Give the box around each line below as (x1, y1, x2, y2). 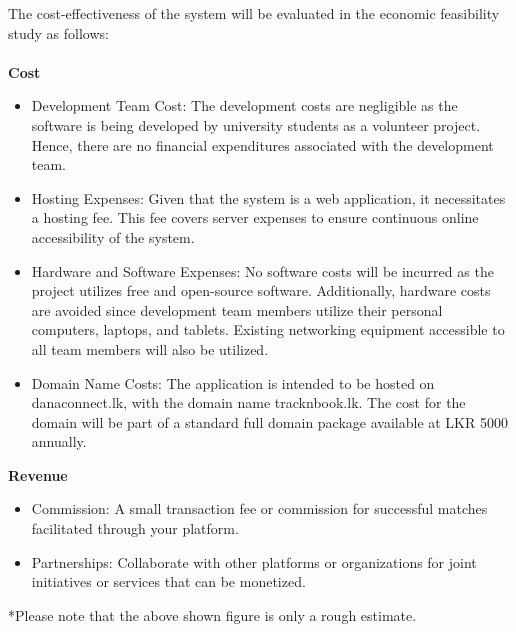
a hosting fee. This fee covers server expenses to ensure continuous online (31, 207, 479, 228)
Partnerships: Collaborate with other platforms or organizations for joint (31, 551, 477, 572)
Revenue (8, 464, 68, 485)
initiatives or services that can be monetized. (31, 571, 306, 592)
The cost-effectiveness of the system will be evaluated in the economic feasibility (8, 3, 500, 23)
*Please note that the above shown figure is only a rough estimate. (8, 604, 417, 625)
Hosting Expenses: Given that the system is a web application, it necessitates (31, 187, 506, 208)
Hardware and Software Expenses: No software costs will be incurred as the (31, 260, 494, 281)
